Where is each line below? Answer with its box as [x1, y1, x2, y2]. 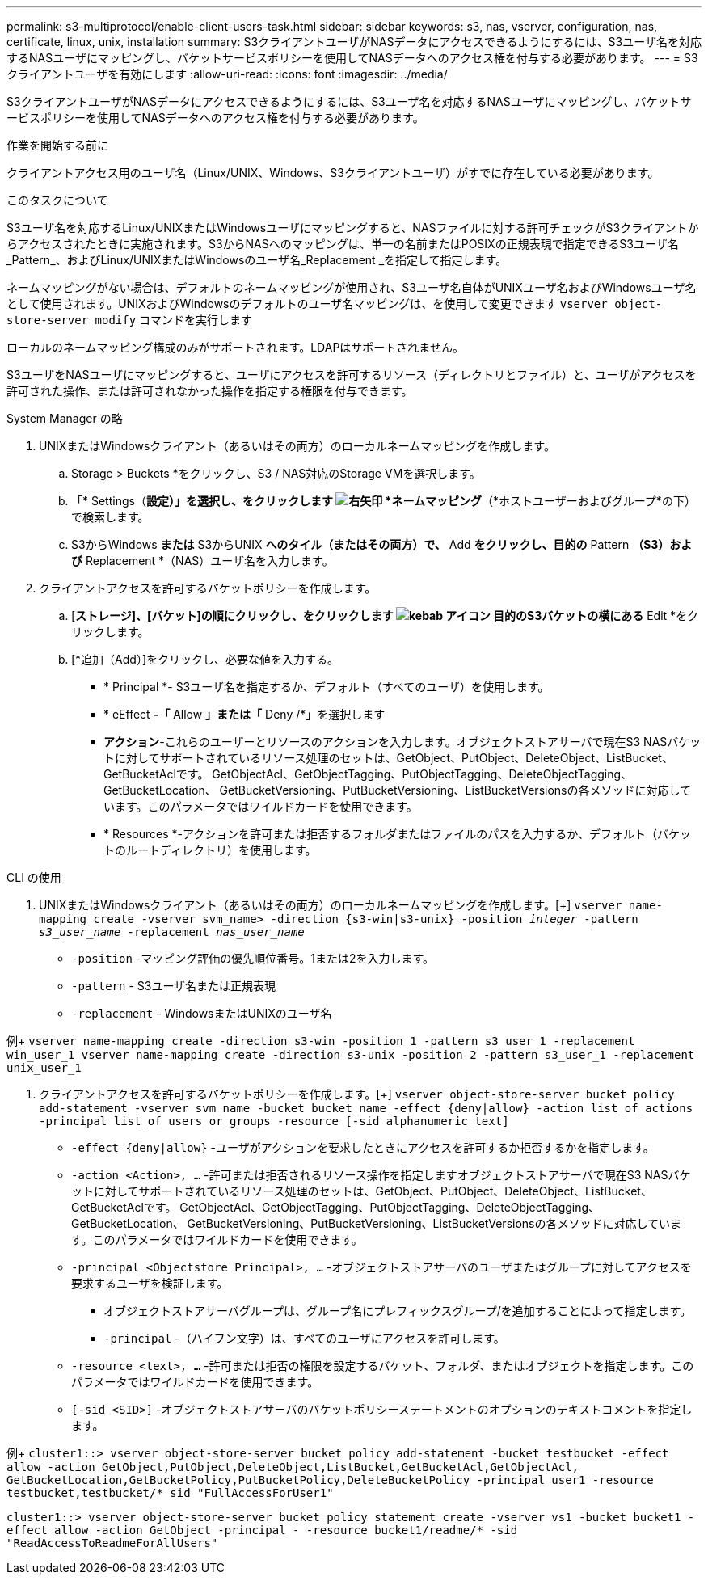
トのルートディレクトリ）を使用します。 [103, 843, 317, 857]
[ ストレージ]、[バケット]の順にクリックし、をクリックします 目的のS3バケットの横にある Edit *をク [71, 609, 699, 622]
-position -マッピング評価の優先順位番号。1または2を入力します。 [71, 951, 435, 965]
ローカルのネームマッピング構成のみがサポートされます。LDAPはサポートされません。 [6, 340, 464, 354]
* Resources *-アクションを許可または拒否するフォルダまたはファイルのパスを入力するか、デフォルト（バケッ [103, 827, 691, 841]
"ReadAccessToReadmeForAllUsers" [6, 1537, 218, 1549]
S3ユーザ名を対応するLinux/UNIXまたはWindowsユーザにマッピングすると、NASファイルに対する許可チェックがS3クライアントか [6, 221, 699, 234]
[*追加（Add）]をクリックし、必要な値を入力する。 [71, 652, 339, 666]
